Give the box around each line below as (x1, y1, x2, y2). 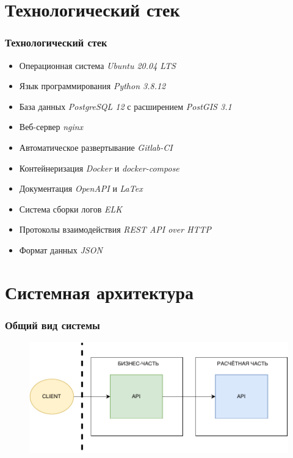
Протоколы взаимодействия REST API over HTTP (19, 223, 212, 236)
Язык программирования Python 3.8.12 (19, 79, 166, 92)
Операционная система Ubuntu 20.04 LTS (19, 59, 176, 71)
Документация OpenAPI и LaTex (19, 182, 143, 195)
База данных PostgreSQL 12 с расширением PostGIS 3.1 (19, 100, 232, 112)
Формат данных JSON (19, 243, 103, 256)
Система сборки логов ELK (19, 202, 122, 215)
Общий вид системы (5, 317, 100, 332)
